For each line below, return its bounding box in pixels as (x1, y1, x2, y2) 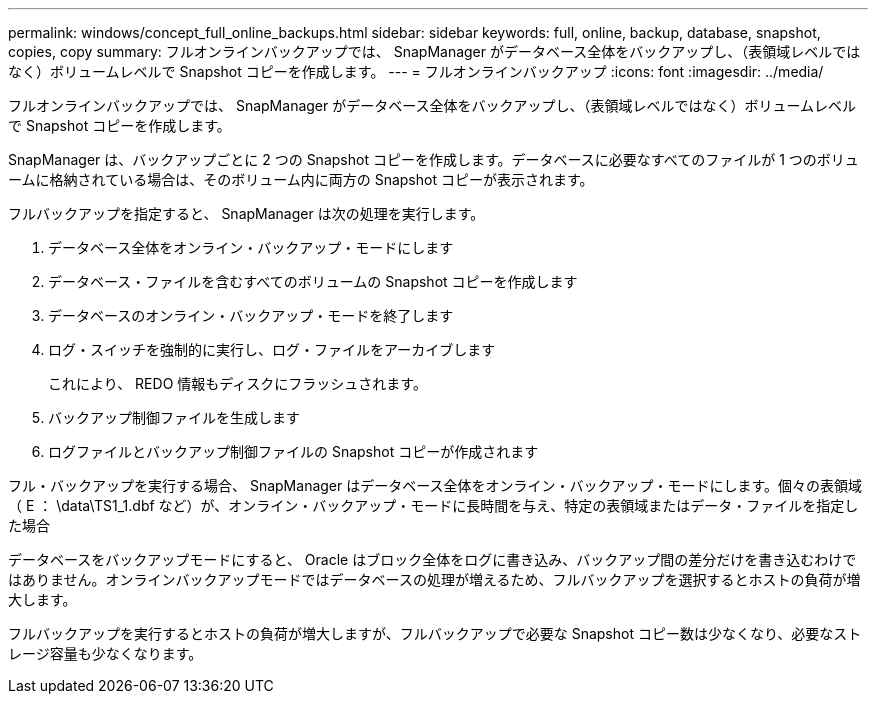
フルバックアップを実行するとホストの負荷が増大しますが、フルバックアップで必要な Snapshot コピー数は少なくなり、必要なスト (8, 625, 862, 642)
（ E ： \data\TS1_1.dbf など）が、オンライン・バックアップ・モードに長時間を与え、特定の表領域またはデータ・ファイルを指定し (8, 497, 859, 514)
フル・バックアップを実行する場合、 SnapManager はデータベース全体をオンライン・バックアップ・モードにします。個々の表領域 (8, 477, 863, 494)
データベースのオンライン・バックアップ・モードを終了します (48, 307, 454, 324)
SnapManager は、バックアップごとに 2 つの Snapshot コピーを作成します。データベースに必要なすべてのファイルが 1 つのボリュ (8, 151, 859, 168)
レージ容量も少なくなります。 (8, 645, 203, 662)
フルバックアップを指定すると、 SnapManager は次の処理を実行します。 (8, 205, 485, 222)
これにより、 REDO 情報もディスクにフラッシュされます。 (48, 375, 427, 392)
